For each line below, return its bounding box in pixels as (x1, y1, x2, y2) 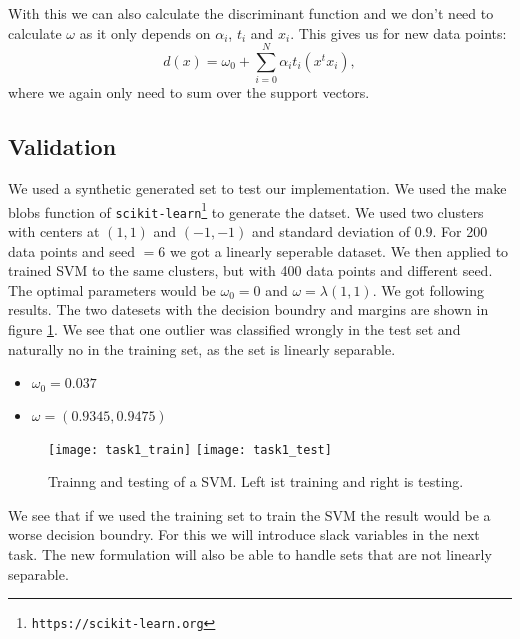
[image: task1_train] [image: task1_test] (48, 442, 332, 457)
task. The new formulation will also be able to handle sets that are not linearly (8, 544, 492, 565)
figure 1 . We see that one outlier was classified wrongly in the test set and (8, 318, 461, 339)
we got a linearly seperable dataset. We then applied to (169, 240, 509, 261)
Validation (8, 131, 117, 162)
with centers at (8, 221, 100, 242)
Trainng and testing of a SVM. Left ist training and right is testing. (48, 471, 464, 492)
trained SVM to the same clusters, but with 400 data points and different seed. (8, 260, 493, 281)
